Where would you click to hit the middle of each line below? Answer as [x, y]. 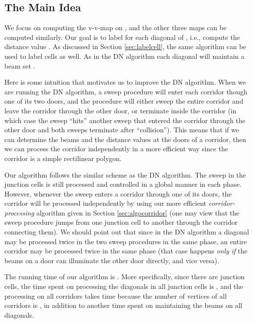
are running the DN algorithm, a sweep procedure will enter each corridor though [126, 91]
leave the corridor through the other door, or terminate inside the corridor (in [120, 110]
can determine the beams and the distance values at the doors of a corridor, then [125, 139]
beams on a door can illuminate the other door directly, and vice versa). [112, 260]
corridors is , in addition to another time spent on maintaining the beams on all [123, 305]
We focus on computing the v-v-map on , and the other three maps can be [116, 27]
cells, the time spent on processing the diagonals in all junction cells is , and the [124, 286]
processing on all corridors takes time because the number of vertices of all [116, 296]
